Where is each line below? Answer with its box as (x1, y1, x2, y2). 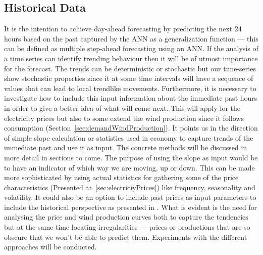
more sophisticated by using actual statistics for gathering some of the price (4, 172, 239, 183)
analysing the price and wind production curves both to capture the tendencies (4, 211, 248, 222)
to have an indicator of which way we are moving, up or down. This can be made (4, 162, 255, 173)
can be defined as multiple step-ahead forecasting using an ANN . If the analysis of (4, 43, 258, 54)
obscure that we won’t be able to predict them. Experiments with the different (4, 231, 247, 242)
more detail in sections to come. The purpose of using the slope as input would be (4, 152, 258, 162)
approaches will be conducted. (4, 241, 97, 252)
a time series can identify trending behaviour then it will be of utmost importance (4, 53, 258, 63)
